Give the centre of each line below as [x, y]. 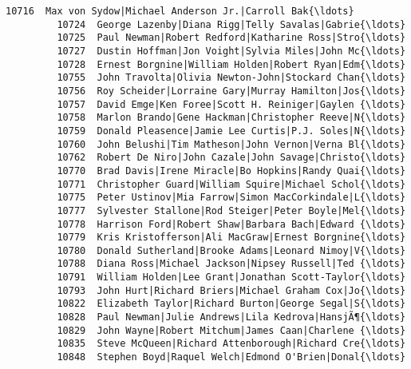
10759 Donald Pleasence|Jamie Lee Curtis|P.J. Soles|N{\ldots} [231, 131]
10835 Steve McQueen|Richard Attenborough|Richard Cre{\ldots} [231, 344]
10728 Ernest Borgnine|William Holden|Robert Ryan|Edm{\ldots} [231, 64]
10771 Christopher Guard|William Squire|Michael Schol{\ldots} [231, 184]
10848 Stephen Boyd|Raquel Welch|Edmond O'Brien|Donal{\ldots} [231, 357]
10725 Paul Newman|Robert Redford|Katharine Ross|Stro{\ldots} [231, 38]
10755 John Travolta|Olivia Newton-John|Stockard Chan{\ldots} [231, 78]
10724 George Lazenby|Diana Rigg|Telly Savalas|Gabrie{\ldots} [231, 24]
